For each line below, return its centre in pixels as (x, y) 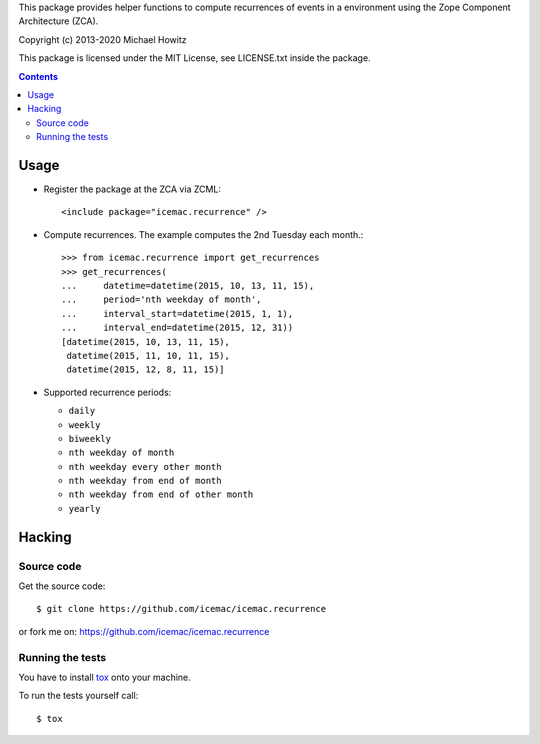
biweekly (90, 438)
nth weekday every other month (145, 466)
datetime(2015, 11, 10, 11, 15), (148, 355)
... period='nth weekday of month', (161, 299)
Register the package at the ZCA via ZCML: (132, 189)
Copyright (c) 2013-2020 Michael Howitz (102, 39)
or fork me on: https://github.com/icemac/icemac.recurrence (144, 631)
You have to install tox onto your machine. (105, 677)
